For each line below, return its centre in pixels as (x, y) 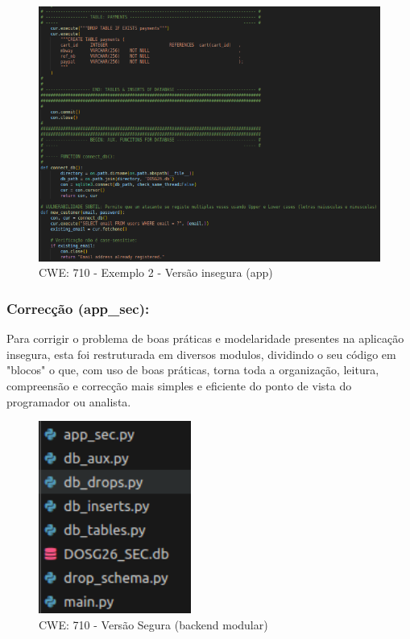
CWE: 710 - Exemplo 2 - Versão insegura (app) (156, 272)
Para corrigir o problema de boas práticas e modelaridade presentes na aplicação (205, 338)
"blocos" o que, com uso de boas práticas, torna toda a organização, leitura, (193, 370)
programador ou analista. (69, 401)
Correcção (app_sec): (78, 308)
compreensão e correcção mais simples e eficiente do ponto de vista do (179, 386)
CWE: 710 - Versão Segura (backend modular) (153, 624)
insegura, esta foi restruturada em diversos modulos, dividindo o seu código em (201, 354)
